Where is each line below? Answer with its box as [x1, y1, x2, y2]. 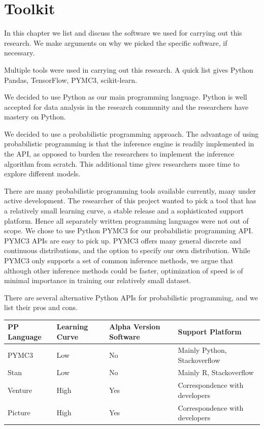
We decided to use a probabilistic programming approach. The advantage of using [4, 128, 259, 139]
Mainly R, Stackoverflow [178, 367, 254, 378]
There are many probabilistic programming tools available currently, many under [4, 185, 256, 196]
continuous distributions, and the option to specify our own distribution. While [4, 245, 250, 256]
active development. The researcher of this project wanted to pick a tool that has [4, 195, 256, 206]
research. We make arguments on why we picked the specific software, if [4, 37, 227, 48]
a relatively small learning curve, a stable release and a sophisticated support [4, 205, 244, 216]
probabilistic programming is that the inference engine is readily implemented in [4, 138, 254, 149]
